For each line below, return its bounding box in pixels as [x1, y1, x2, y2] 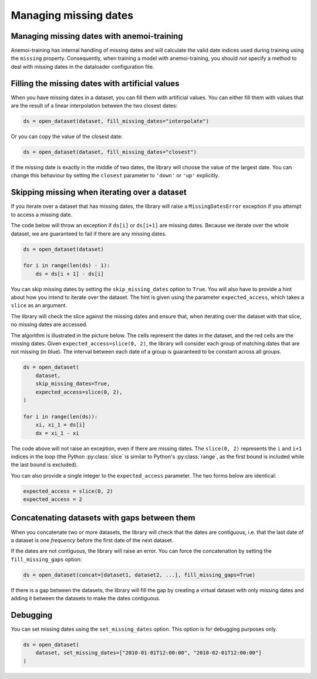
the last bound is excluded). [11, 461, 79, 468]
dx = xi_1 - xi [35, 429, 79, 436]
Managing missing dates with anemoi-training [11, 31, 183, 41]
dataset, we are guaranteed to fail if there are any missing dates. [11, 230, 167, 237]
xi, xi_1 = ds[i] [35, 422, 86, 428]
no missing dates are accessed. [11, 321, 88, 328]
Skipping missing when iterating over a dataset [11, 187, 187, 197]
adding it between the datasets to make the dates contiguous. [11, 595, 161, 602]
